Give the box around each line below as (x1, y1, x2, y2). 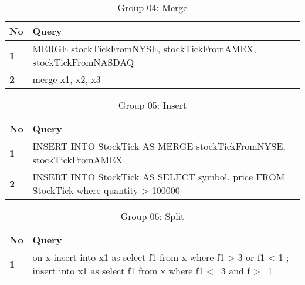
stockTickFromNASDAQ (32, 55, 134, 69)
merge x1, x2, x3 (32, 72, 101, 86)
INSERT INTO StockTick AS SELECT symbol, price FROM (32, 170, 285, 183)
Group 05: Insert (118, 98, 187, 112)
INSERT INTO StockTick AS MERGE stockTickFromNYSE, (32, 139, 286, 153)
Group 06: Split (120, 209, 185, 223)
